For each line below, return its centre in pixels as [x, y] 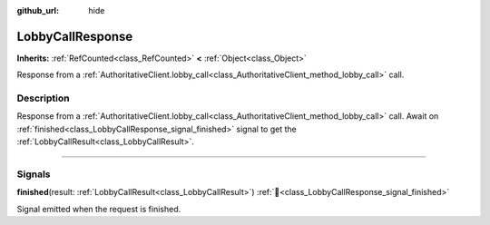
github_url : [38, 10]
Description [43, 98]
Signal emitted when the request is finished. [99, 209]
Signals [34, 174]
